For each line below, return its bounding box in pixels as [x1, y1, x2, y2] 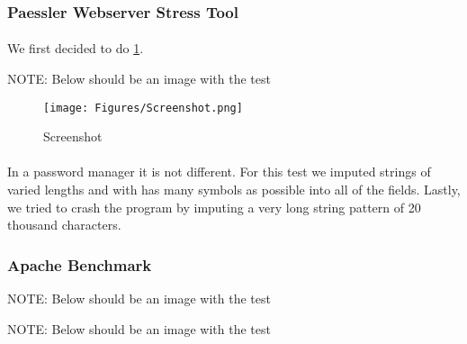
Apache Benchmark [7, 253, 152, 276]
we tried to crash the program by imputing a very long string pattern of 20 [7, 197, 421, 216]
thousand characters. [7, 215, 121, 234]
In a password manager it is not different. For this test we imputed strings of [7, 162, 431, 181]
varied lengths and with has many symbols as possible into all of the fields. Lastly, [7, 180, 461, 199]
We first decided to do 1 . [7, 39, 144, 58]
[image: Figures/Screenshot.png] [43, 101, 243, 114]
